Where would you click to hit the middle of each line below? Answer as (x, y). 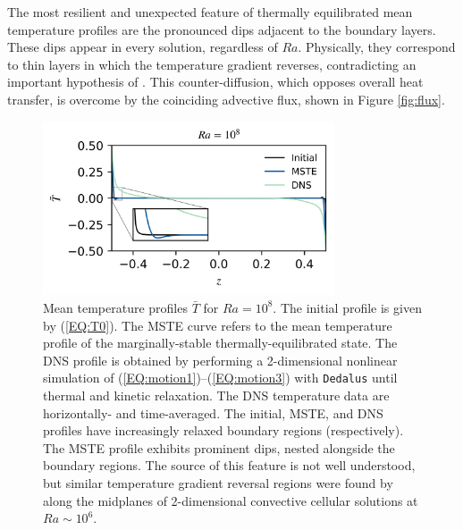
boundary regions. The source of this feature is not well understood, (229, 465)
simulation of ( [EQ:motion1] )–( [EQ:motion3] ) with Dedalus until (220, 378)
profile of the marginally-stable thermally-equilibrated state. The (220, 343)
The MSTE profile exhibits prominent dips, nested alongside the (219, 447)
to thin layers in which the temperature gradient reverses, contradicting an (212, 64)
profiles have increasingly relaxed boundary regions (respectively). (223, 430)
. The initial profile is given (347, 307)
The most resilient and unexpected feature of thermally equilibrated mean (210, 12)
